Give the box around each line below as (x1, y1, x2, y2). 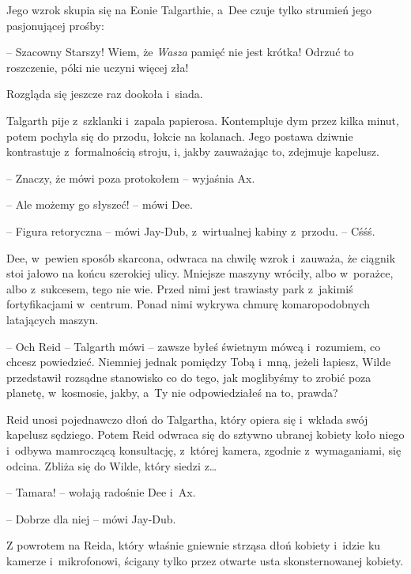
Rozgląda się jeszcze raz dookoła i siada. (6, 85, 203, 102)
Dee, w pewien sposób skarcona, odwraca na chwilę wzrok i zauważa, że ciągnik (6, 249, 396, 266)
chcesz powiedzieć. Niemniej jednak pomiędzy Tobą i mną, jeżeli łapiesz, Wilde (6, 353, 391, 370)
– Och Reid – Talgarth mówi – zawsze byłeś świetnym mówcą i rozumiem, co (6, 338, 381, 354)
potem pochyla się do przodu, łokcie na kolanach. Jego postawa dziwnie (6, 127, 353, 144)
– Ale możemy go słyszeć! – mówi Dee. (6, 196, 193, 213)
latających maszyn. (6, 311, 99, 327)
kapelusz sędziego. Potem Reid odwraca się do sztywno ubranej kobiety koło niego (6, 426, 405, 443)
